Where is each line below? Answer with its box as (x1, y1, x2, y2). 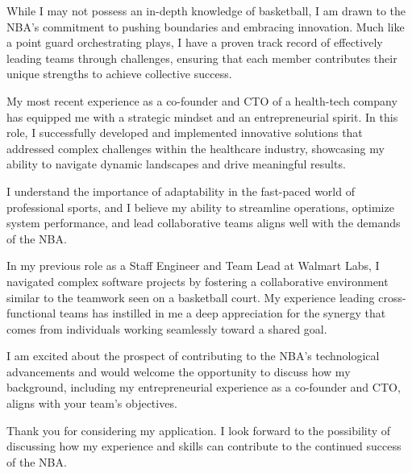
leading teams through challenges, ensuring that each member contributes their (6, 49, 397, 66)
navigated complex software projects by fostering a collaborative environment (6, 272, 389, 289)
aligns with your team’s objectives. (6, 395, 177, 412)
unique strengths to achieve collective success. (6, 65, 232, 82)
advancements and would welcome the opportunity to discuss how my (6, 363, 351, 380)
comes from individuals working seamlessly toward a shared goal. (6, 320, 327, 337)
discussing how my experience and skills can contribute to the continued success (6, 438, 402, 454)
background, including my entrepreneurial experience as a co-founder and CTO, (6, 379, 401, 396)
